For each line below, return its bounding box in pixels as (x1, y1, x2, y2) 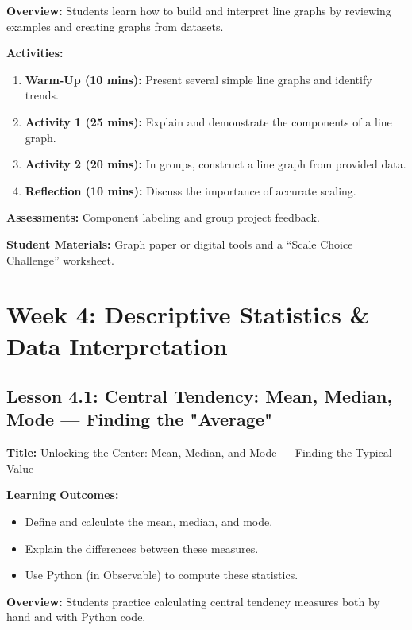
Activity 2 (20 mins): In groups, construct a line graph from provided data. (25, 156, 406, 172)
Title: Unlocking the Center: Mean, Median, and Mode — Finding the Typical (6, 444, 392, 461)
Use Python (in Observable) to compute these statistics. (25, 566, 298, 583)
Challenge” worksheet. (6, 251, 114, 268)
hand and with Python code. (6, 609, 146, 625)
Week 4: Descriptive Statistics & (6, 298, 370, 330)
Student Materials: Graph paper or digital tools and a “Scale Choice (6, 235, 353, 252)
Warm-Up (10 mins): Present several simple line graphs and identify (25, 71, 372, 87)
